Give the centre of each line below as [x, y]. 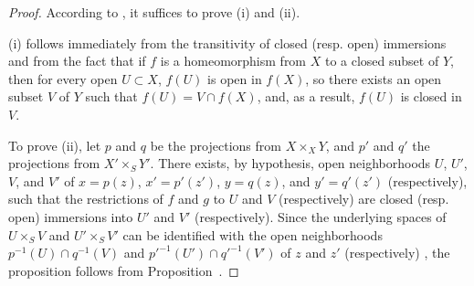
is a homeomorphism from [233, 61]
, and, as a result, [306, 96]
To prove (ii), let [55, 145]
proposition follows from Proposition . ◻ [124, 270]
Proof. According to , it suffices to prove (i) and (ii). [154, 12]
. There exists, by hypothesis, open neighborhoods [290, 163]
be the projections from [216, 145]
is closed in [431, 96]
